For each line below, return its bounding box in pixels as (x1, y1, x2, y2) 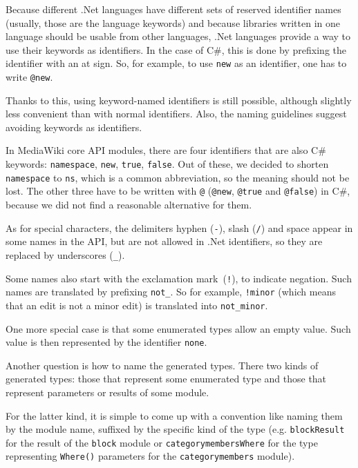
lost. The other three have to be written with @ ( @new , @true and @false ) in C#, (6, 184, 350, 198)
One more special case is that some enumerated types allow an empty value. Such (6, 321, 351, 335)
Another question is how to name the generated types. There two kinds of (6, 358, 319, 372)
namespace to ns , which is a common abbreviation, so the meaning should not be (6, 170, 350, 184)
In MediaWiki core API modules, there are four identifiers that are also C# (6, 143, 326, 157)
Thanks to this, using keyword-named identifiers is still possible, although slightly (6, 92, 352, 107)
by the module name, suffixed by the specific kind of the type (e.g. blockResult (6, 422, 345, 436)
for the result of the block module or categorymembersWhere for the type (6, 435, 318, 449)
